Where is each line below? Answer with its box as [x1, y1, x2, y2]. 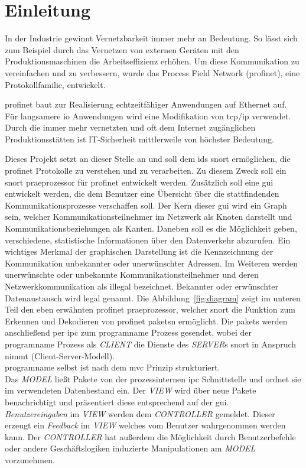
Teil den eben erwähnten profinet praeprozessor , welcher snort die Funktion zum [5, 303, 295, 316]
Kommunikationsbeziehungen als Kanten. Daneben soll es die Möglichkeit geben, [5, 222, 297, 235]
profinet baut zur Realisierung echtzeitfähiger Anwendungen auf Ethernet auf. [5, 98, 287, 110]
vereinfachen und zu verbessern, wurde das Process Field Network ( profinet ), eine [5, 66, 300, 79]
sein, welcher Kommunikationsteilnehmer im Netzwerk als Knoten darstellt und [5, 210, 292, 223]
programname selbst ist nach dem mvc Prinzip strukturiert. [5, 361, 220, 373]
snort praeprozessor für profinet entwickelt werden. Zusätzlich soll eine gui [5, 175, 274, 188]
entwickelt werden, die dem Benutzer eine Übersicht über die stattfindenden [5, 187, 279, 200]
